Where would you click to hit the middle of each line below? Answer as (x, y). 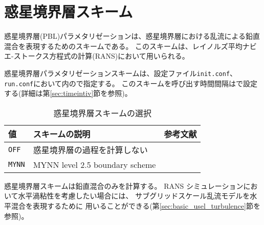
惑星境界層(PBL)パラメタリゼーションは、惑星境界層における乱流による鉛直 (132, 36)
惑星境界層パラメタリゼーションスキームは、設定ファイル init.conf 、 (121, 73)
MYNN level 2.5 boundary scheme (94, 164)
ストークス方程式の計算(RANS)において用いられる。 (101, 56)
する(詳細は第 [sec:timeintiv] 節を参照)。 (68, 93)
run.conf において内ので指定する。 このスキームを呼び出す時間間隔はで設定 (131, 83)
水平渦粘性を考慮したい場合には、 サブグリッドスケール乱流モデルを (134, 196)
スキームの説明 (62, 134)
